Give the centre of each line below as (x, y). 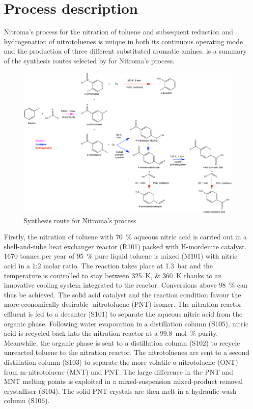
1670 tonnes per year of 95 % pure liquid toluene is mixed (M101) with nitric (121, 256)
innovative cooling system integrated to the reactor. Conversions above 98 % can (126, 285)
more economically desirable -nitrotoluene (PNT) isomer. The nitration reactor (123, 304)
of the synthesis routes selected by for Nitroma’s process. (89, 60)
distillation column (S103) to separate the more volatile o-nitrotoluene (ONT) (121, 362)
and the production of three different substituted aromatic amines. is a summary (126, 51)
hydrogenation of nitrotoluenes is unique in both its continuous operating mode (124, 41)
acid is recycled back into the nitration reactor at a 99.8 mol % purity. (111, 333)
